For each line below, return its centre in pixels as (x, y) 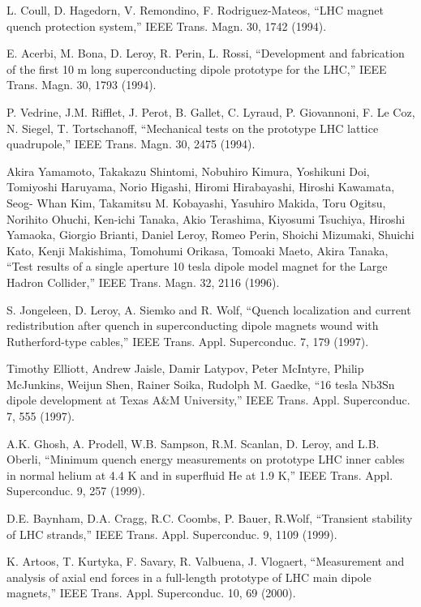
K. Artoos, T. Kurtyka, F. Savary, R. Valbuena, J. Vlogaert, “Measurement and (206, 561)
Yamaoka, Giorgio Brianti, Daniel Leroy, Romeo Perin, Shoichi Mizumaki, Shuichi (210, 235)
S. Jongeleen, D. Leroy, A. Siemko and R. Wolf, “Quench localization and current (209, 309)
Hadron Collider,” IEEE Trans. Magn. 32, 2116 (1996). (143, 282)
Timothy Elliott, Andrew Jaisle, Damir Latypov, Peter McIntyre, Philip (185, 368)
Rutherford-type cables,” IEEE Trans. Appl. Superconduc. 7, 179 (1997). (188, 341)
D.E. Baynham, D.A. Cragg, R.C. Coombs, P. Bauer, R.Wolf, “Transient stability (210, 518)
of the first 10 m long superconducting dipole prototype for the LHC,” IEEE (197, 68)
